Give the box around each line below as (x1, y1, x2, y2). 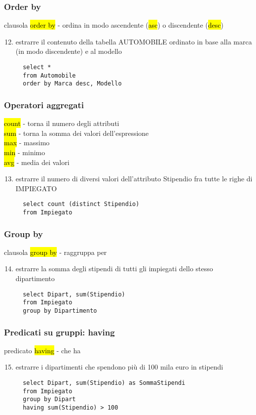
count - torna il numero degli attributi (4, 118, 119, 128)
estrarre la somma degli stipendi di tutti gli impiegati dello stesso (15, 263, 213, 274)
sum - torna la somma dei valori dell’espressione (4, 127, 149, 138)
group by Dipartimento (23, 307, 97, 314)
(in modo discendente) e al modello (15, 46, 122, 56)
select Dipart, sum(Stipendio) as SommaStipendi (23, 379, 185, 387)
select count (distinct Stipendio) (23, 201, 140, 208)
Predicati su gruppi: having (4, 326, 115, 338)
